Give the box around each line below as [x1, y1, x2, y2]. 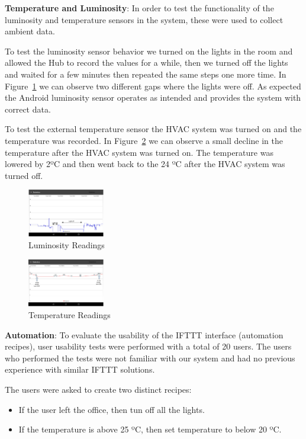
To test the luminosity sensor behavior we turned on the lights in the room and [5, 44, 293, 57]
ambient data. [5, 25, 55, 37]
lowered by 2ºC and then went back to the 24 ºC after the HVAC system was [5, 158, 285, 170]
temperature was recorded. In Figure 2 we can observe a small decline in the [5, 134, 283, 146]
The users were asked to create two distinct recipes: [5, 383, 192, 395]
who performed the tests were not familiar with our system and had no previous [5, 351, 295, 364]
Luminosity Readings [28, 239, 105, 251]
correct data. [5, 102, 51, 115]
